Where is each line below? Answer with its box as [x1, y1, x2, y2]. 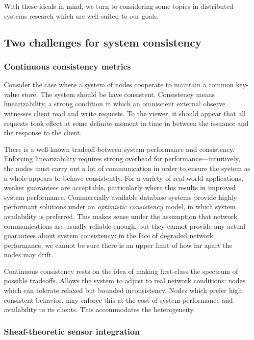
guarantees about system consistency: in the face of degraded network [4, 230, 214, 241]
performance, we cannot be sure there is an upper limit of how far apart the [4, 240, 232, 250]
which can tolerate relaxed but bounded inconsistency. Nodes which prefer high [4, 285, 242, 295]
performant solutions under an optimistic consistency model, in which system [4, 201, 236, 212]
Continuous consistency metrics [4, 60, 131, 72]
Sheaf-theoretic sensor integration [4, 325, 140, 337]
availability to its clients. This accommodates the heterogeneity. [4, 304, 195, 315]
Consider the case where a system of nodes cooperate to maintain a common [4, 79, 234, 90]
